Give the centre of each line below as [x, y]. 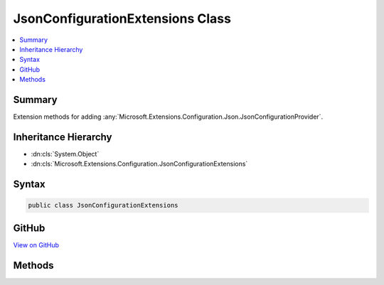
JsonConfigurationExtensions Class [122, 18]
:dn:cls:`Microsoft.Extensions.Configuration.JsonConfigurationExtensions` [139, 164]
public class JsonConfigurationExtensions [103, 205]
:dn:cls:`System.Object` [65, 154]
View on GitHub [36, 244]
